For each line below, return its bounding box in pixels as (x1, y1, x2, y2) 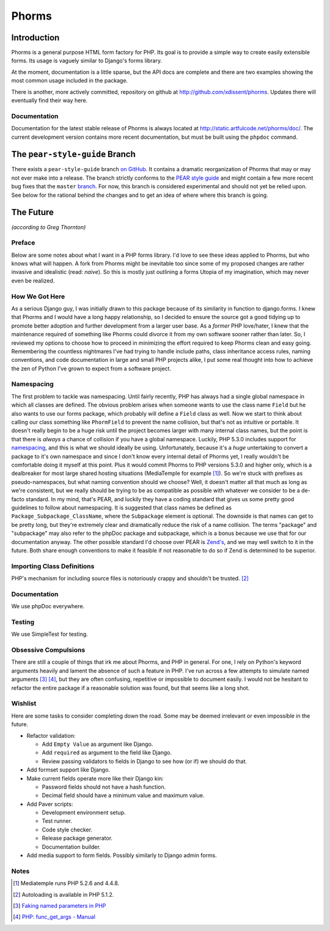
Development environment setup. (42, 809, 126, 816)
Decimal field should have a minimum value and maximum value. (42, 792, 205, 799)
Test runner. (42, 817, 73, 825)
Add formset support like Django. (26, 766, 110, 773)
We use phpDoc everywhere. (11, 603, 85, 610)
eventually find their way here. (11, 97, 88, 104)
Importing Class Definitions (11, 562, 95, 570)
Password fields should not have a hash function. (42, 783, 166, 790)
